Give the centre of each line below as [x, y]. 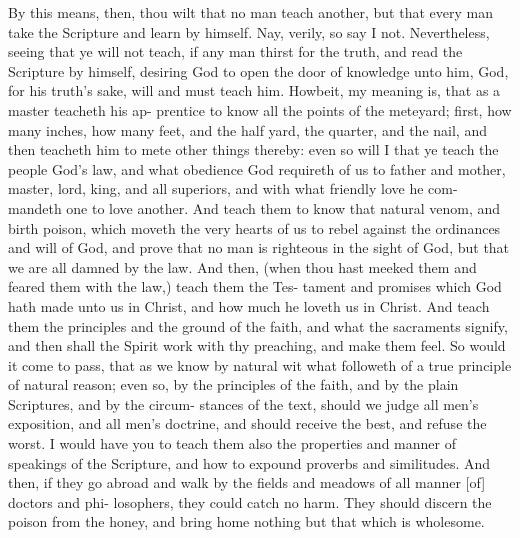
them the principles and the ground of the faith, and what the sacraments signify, [258, 325]
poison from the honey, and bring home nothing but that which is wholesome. [246, 521]
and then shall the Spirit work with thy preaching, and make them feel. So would [257, 345]
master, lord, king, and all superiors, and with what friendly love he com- [233, 188]
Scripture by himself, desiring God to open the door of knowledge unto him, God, [258, 70]
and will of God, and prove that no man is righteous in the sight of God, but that [259, 247]
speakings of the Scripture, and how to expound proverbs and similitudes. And [249, 462]
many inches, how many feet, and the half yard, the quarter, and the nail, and [247, 129]
